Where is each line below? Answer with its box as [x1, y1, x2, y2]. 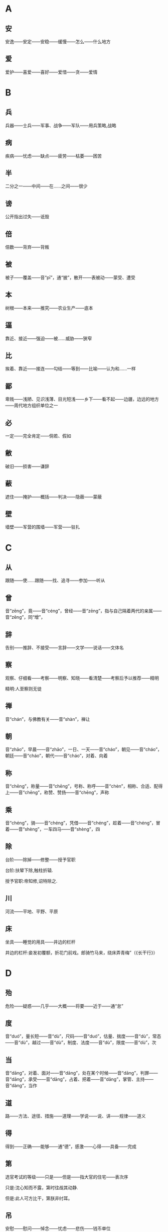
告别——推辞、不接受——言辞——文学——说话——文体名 [5, 644, 124, 650]
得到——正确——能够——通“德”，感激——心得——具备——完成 [5, 1143, 137, 1149]
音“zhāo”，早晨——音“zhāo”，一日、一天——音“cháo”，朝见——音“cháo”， [5, 746, 162, 752]
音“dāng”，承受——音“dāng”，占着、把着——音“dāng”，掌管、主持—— [5, 1076, 154, 1082]
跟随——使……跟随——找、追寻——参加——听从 [5, 578, 105, 584]
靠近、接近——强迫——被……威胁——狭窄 [5, 335, 92, 341]
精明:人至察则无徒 [5, 686, 42, 692]
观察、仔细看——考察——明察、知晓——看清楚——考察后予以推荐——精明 [5, 675, 159, 681]
